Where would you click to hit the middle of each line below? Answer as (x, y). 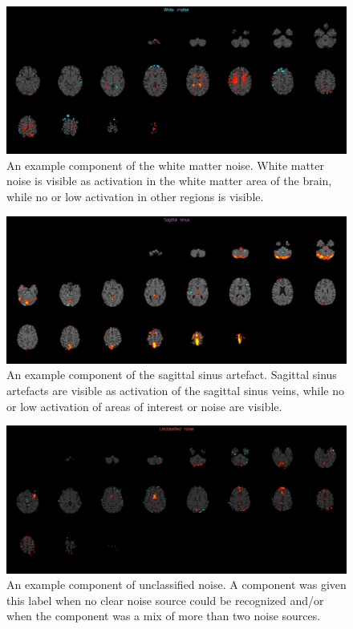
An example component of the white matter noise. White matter (166, 165)
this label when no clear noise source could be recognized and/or (165, 600)
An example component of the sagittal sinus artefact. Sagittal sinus (172, 375)
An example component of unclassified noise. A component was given (176, 585)
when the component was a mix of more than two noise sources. (164, 616)
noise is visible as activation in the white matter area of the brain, (169, 181)
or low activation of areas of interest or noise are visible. (144, 406)
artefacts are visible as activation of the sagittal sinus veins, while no (175, 391)
